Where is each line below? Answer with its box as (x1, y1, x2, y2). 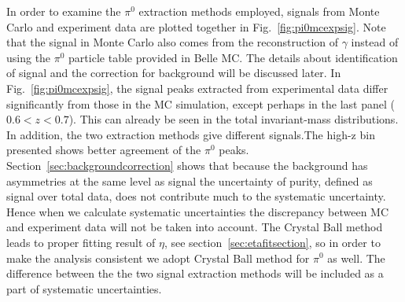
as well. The (327, 249, 385, 266)
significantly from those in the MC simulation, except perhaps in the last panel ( (6, 95, 395, 112)
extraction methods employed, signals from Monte (138, 3, 380, 19)
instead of (351, 34, 399, 50)
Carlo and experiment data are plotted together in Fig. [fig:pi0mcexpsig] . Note (6, 18, 386, 35)
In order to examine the (6, 3, 121, 19)
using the (6, 49, 51, 65)
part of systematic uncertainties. (6, 280, 162, 296)
